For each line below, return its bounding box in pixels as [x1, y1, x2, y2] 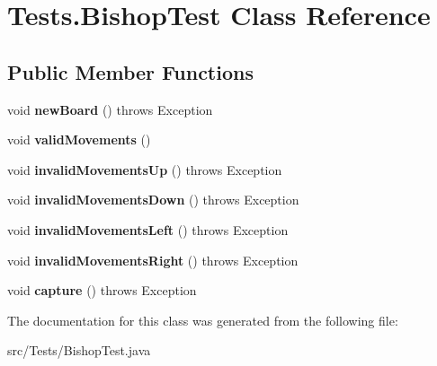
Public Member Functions [7, 57, 254, 85]
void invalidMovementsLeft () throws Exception [7, 220, 289, 239]
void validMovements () [7, 130, 151, 149]
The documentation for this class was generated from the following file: [7, 310, 398, 329]
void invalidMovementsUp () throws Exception [7, 160, 282, 179]
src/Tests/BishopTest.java [7, 341, 151, 360]
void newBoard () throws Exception [7, 100, 213, 118]
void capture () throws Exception [7, 281, 197, 300]
